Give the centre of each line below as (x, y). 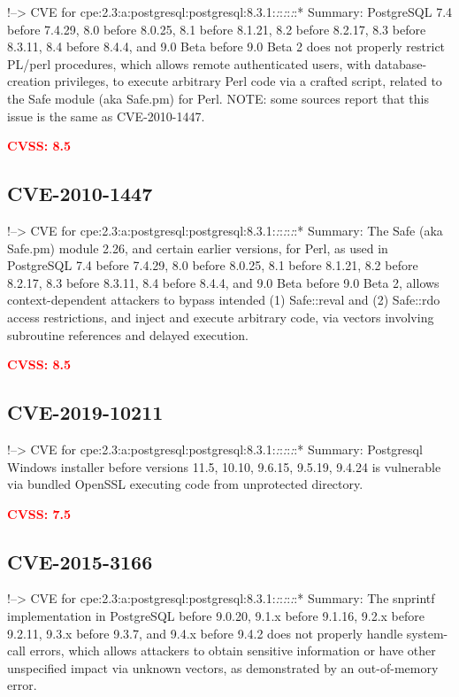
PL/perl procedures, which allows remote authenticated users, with (189, 63)
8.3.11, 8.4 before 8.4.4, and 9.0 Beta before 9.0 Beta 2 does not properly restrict (226, 46)
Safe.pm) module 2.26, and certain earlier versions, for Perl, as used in (198, 248)
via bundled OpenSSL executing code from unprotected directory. (185, 484)
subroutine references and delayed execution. (128, 334)
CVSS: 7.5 (39, 513)
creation (29, 81)
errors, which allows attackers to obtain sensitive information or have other (233, 651)
